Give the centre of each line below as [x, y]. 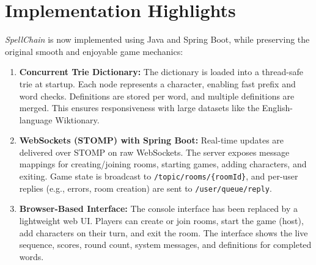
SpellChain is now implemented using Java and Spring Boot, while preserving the [157, 39]
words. [31, 256]
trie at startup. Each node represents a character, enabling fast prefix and [157, 83]
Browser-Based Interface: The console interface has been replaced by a [159, 209]
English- [277, 108]
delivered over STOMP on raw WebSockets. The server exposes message [154, 152]
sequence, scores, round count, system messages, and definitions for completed [165, 245]
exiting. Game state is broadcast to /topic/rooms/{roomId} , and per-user [159, 176]
